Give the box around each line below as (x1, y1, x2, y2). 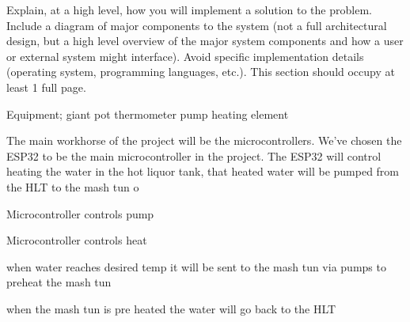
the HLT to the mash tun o (6, 178, 139, 195)
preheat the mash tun (6, 274, 112, 290)
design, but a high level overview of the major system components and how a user (6, 32, 404, 49)
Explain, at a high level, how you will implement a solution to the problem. (6, 2, 372, 17)
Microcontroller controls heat (6, 232, 147, 248)
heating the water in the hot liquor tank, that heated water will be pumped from (6, 163, 400, 180)
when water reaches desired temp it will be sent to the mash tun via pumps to (6, 258, 386, 275)
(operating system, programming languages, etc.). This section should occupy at (6, 63, 395, 80)
